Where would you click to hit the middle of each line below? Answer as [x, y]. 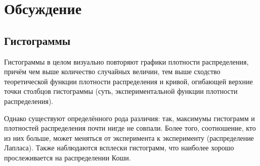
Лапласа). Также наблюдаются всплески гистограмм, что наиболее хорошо [119, 148]
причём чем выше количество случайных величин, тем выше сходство [112, 71]
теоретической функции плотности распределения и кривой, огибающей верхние [128, 81]
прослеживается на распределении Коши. [68, 157]
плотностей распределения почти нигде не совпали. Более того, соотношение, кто [130, 128]
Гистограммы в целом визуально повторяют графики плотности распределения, [126, 61]
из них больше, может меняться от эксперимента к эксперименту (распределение [129, 137]
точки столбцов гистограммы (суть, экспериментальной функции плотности [121, 91]
